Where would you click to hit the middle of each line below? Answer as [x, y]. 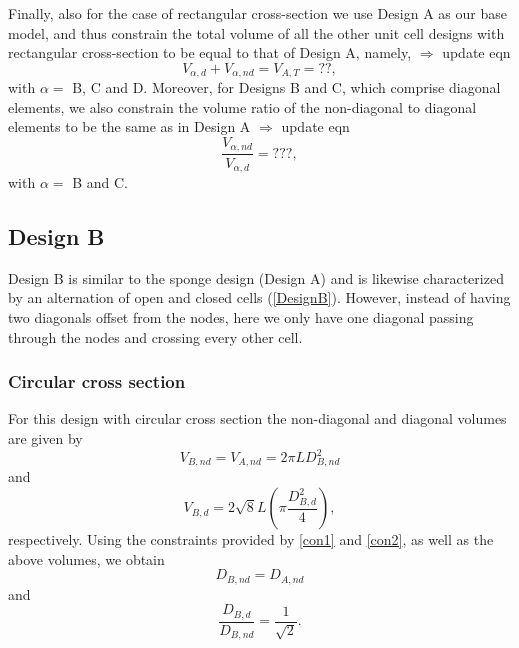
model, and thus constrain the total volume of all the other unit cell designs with [256, 32]
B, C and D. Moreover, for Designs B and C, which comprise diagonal [286, 87]
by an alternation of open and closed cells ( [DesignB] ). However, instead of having [259, 297]
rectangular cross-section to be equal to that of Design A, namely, [210, 52]
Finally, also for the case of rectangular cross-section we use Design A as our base [257, 13]
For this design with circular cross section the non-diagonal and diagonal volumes [257, 418]
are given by [45, 437]
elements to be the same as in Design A [129, 126]
